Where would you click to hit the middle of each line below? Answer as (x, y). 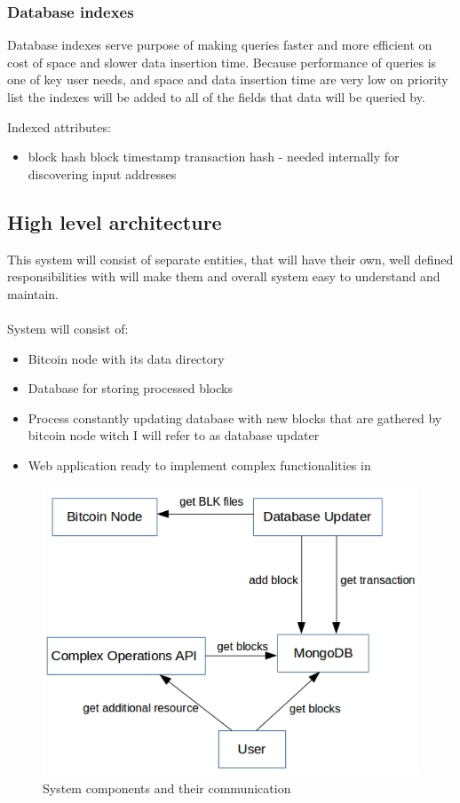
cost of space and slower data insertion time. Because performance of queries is (222, 62)
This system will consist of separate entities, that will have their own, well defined (230, 259)
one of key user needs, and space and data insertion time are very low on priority (228, 79)
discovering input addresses (102, 173)
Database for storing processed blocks (130, 388)
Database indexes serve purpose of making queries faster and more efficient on (220, 45)
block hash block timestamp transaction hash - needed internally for (214, 157)
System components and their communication (167, 787)
